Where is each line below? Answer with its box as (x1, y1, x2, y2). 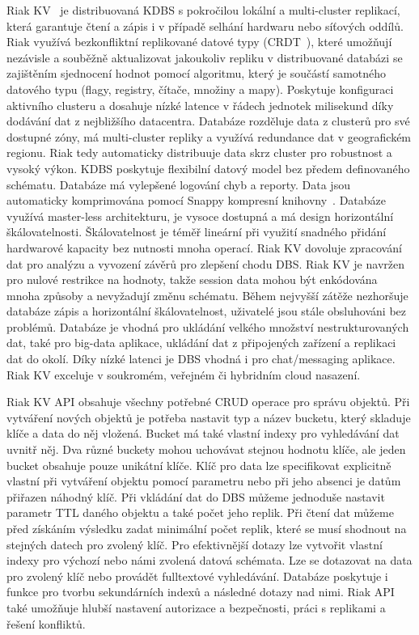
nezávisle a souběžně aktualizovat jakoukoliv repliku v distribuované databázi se (6, 49, 403, 66)
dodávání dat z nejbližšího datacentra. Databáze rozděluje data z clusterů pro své (6, 112, 410, 129)
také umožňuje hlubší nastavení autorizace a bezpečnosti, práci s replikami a (6, 599, 386, 616)
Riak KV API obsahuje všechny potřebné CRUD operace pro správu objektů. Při (6, 393, 410, 410)
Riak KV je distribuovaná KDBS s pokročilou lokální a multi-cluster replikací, (6, 2, 400, 18)
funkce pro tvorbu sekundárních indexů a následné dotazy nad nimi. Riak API (6, 583, 395, 600)
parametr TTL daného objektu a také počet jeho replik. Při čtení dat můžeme (6, 504, 394, 521)
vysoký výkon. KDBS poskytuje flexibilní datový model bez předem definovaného (6, 159, 410, 176)
